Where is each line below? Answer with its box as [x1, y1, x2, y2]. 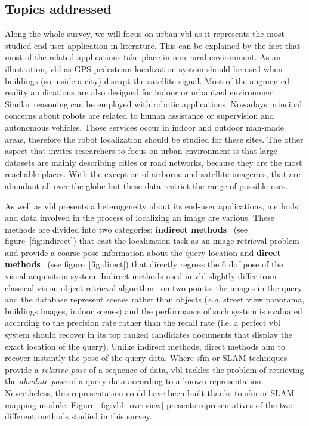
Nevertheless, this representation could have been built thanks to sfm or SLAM [5, 387, 295, 399]
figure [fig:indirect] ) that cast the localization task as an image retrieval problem [5, 234, 299, 247]
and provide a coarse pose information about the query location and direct [5, 246, 281, 258]
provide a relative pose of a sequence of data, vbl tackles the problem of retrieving [5, 363, 304, 375]
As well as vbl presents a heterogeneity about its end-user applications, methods [5, 199, 298, 212]
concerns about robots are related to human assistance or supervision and [5, 109, 274, 122]
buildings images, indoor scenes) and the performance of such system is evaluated [5, 304, 302, 317]
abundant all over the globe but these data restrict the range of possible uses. [5, 179, 288, 192]
